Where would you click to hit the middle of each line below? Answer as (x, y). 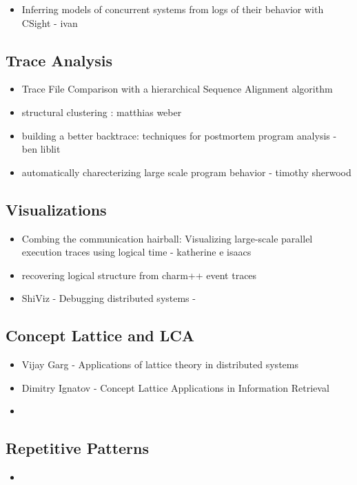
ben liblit (41, 149)
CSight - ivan (50, 22)
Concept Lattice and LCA (100, 335)
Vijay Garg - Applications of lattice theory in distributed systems (160, 364)
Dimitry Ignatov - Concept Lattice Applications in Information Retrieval (175, 387)
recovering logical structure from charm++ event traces (139, 275)
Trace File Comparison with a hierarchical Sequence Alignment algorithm (177, 89)
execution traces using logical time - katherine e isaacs (136, 252)
